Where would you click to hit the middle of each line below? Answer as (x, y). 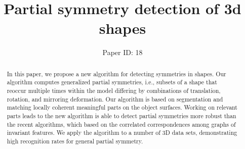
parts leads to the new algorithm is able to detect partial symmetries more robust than (121, 115)
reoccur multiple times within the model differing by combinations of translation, (114, 91)
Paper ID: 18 (123, 52)
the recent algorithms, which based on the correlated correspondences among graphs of (121, 124)
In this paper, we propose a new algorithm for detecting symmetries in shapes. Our (116, 73)
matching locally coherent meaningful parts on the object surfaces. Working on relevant (122, 107)
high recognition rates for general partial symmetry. (75, 141)
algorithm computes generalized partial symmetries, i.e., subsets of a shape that (112, 82)
